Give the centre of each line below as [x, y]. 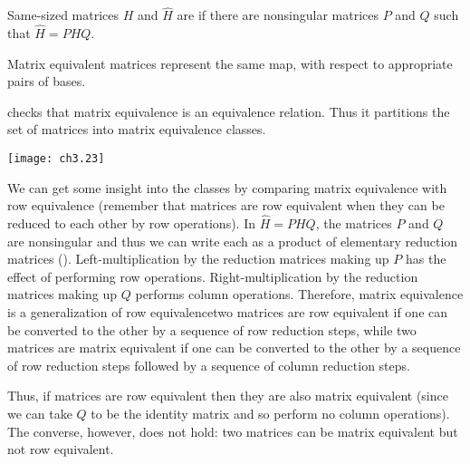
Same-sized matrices [63, 15]
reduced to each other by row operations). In [132, 223]
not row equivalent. [61, 449]
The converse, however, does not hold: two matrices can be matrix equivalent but [233, 431]
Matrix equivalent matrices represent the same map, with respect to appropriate [230, 63]
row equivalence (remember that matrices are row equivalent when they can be [226, 205]
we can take [40, 413]
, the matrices [354, 223]
